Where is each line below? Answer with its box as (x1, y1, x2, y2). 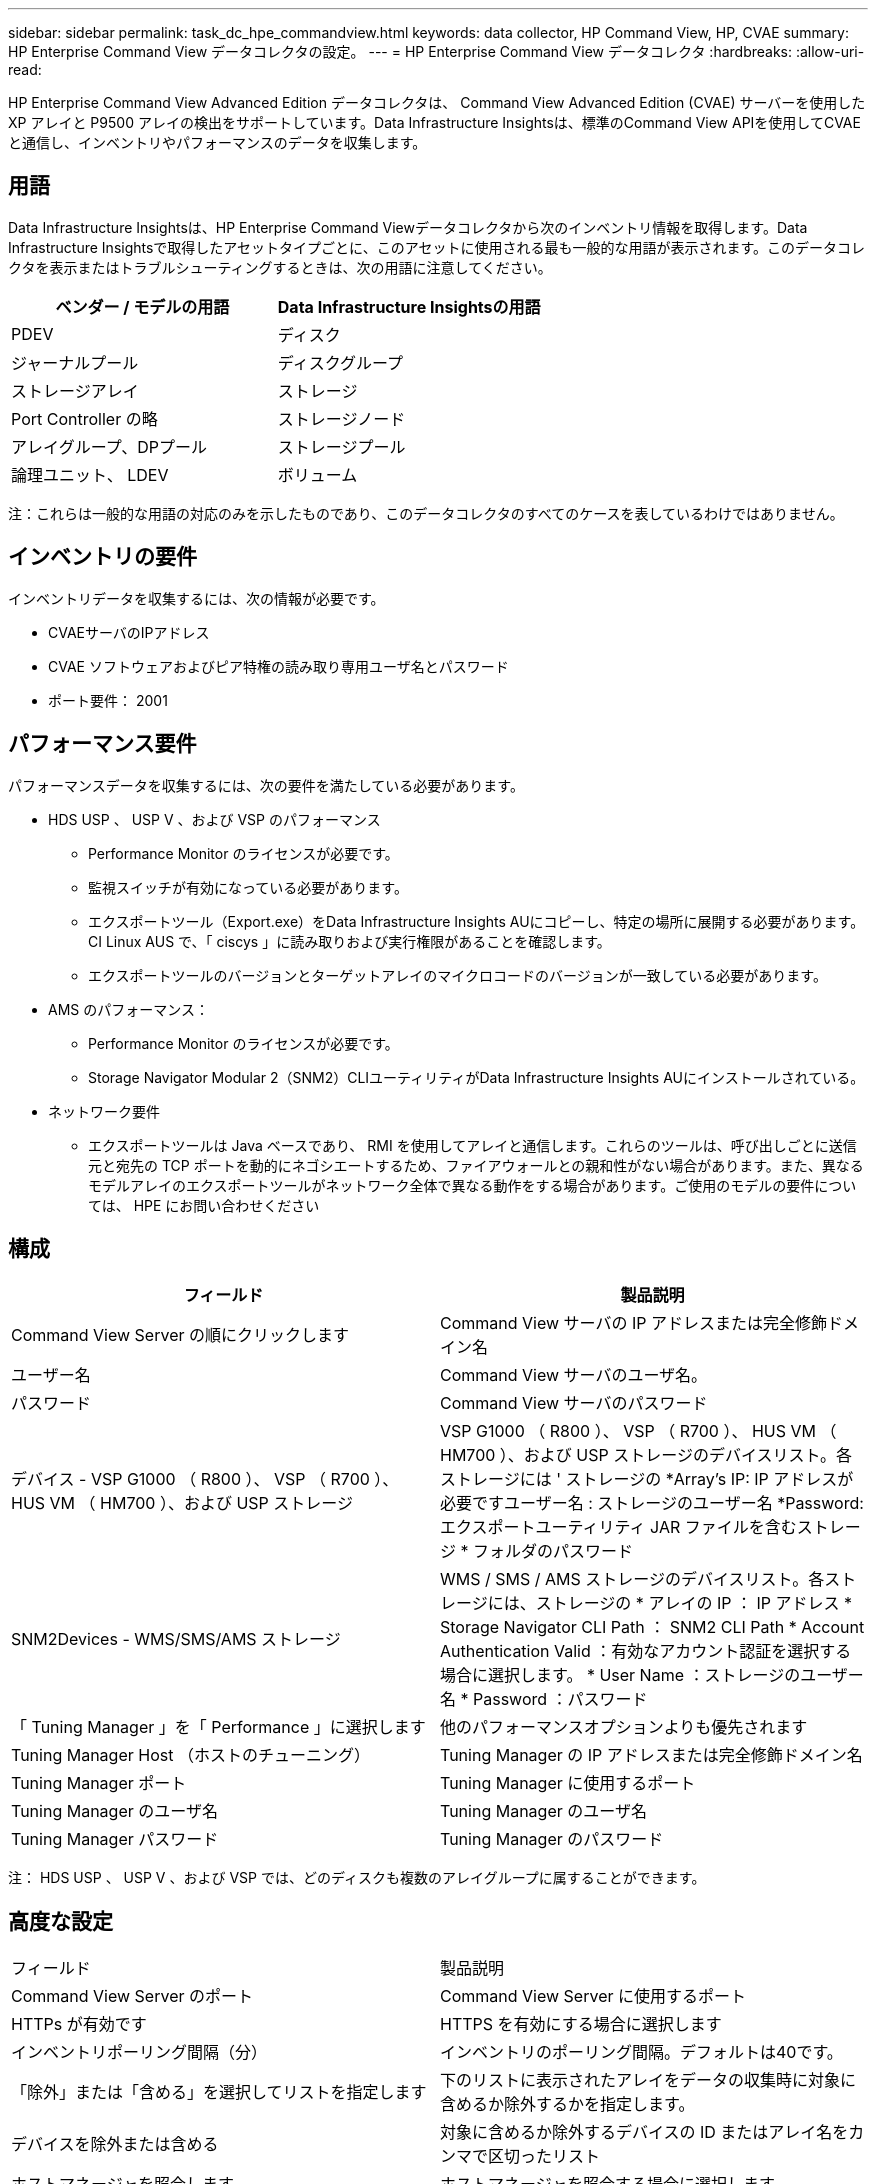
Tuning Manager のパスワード (440, 1829, 664, 1850)
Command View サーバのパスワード (440, 1393, 708, 1414)
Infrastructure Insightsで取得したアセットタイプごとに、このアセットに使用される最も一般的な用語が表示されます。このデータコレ (8, 238, 865, 256)
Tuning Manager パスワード (11, 1829, 219, 1850)
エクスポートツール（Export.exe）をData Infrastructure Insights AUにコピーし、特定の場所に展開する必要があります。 (88, 912, 865, 930)
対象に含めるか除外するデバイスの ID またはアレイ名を (440, 2122, 849, 2143)
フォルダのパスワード (473, 1541, 634, 1562)
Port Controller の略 (11, 408, 158, 429)
